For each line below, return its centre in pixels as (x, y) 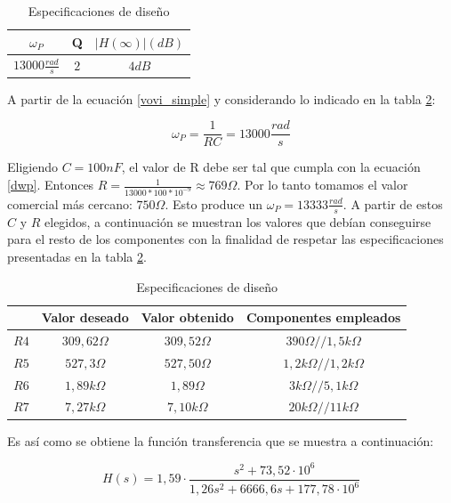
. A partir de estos (393, 203)
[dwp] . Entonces (51, 185)
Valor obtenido (187, 317)
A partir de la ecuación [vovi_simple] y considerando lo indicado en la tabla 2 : (221, 98)
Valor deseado (85, 317)
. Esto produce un (213, 203)
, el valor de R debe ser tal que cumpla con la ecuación (271, 167)
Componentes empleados (323, 317)
